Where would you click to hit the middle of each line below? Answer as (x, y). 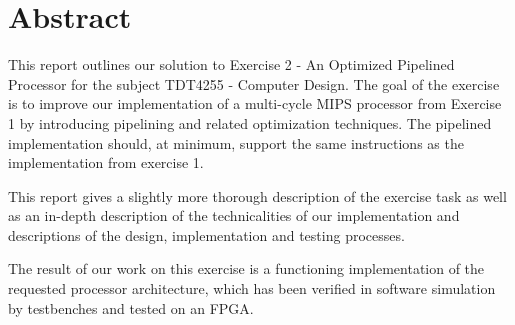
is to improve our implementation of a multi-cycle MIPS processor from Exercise (255, 103)
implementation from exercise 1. (106, 162)
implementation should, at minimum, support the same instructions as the (236, 142)
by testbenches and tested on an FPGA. (131, 307)
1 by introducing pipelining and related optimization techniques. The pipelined (250, 122)
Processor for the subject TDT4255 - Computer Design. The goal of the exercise (254, 83)
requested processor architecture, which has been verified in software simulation (252, 288)
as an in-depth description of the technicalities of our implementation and (234, 215)
